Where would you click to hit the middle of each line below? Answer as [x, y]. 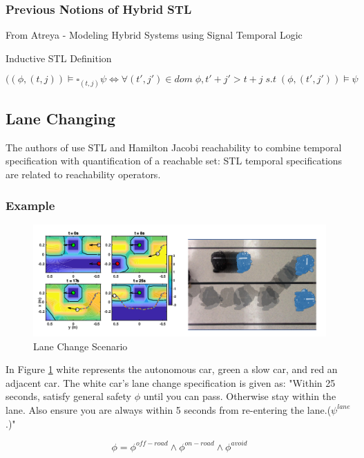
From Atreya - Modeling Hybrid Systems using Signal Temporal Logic [154, 35]
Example [30, 205]
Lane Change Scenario [80, 346]
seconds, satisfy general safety [69, 396]
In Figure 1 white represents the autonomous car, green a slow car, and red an [172, 369]
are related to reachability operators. [83, 174]
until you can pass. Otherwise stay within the [240, 396]
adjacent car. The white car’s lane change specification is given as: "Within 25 [171, 382]
